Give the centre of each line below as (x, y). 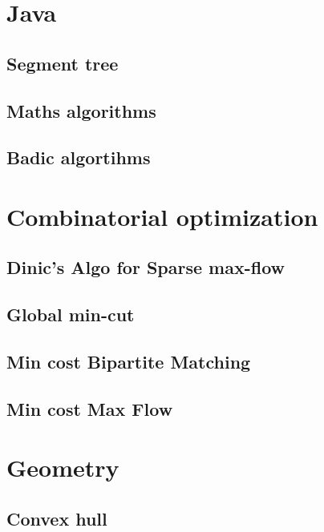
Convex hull (57, 518)
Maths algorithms (81, 110)
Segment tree (63, 63)
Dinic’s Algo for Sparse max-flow (146, 267)
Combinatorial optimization (162, 216)
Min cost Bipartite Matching (129, 362)
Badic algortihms (79, 157)
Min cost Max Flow (90, 408)
